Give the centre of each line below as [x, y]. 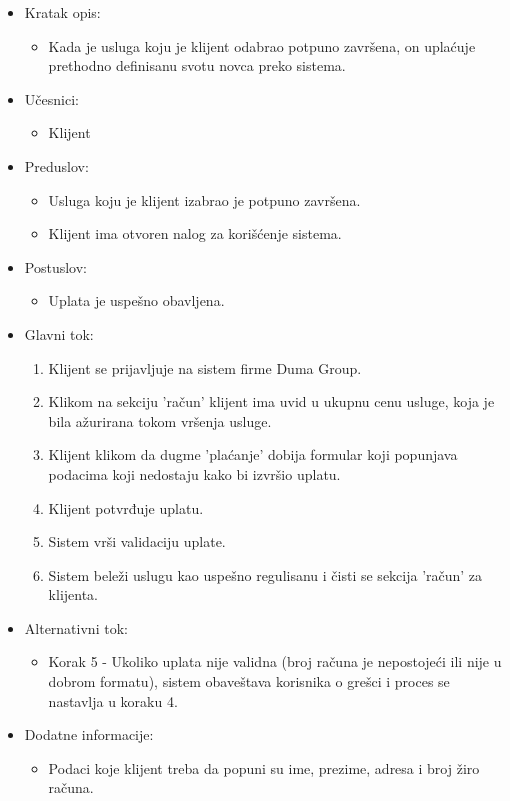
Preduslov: [56, 165]
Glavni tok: [59, 333]
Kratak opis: [62, 12]
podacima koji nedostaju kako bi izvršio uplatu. [194, 473]
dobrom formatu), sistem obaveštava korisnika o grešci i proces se [249, 681]
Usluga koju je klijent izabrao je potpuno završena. [204, 199]
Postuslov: [55, 266]
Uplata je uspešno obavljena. [136, 300]
